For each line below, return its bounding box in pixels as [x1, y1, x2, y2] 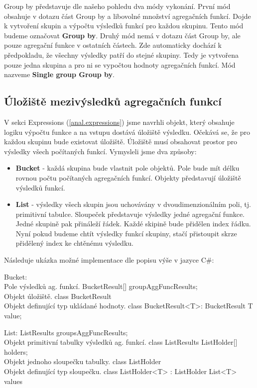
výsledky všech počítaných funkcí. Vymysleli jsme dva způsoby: [4, 146, 197, 156]
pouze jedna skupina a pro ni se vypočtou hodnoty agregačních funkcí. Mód [4, 59, 236, 70]
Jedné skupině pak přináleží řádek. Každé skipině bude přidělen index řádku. [15, 218, 251, 229]
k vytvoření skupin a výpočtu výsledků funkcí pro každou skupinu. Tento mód [4, 20, 244, 31]
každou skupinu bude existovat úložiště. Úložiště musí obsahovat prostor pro [4, 136, 238, 147]
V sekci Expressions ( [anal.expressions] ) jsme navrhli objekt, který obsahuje [4, 116, 235, 127]
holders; [4, 346, 28, 357]
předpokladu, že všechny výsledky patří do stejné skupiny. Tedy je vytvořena [4, 49, 239, 60]
